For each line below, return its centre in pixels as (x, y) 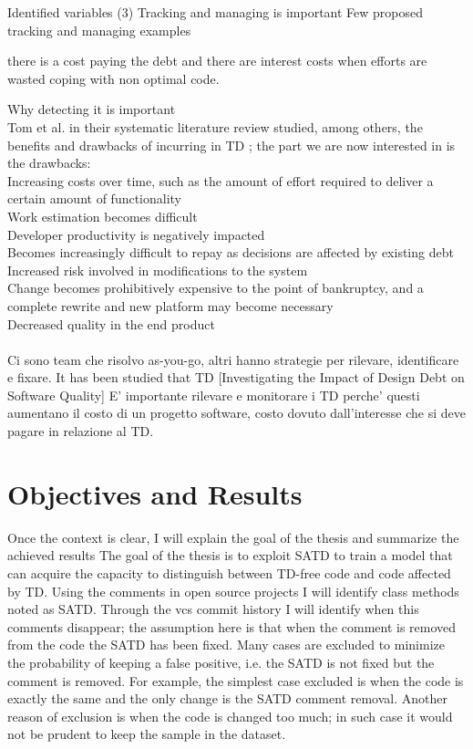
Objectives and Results (155, 493)
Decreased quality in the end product (111, 323)
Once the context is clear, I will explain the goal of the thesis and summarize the (233, 537)
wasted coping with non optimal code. (113, 78)
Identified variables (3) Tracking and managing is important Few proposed (216, 12)
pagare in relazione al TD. (81, 431)
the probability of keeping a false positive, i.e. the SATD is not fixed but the (221, 662)
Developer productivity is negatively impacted (136, 234)
